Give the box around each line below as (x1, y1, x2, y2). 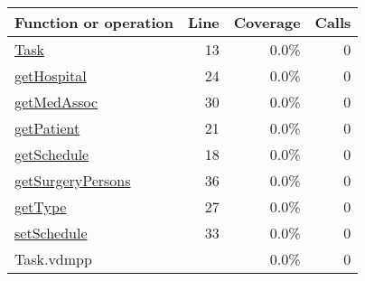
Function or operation (14, 12, 173, 33)
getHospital (14, 65, 87, 86)
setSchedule (14, 222, 88, 243)
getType (14, 196, 67, 217)
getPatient (14, 117, 80, 138)
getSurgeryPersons (14, 170, 131, 191)
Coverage (233, 12, 301, 33)
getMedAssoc (14, 91, 98, 112)
